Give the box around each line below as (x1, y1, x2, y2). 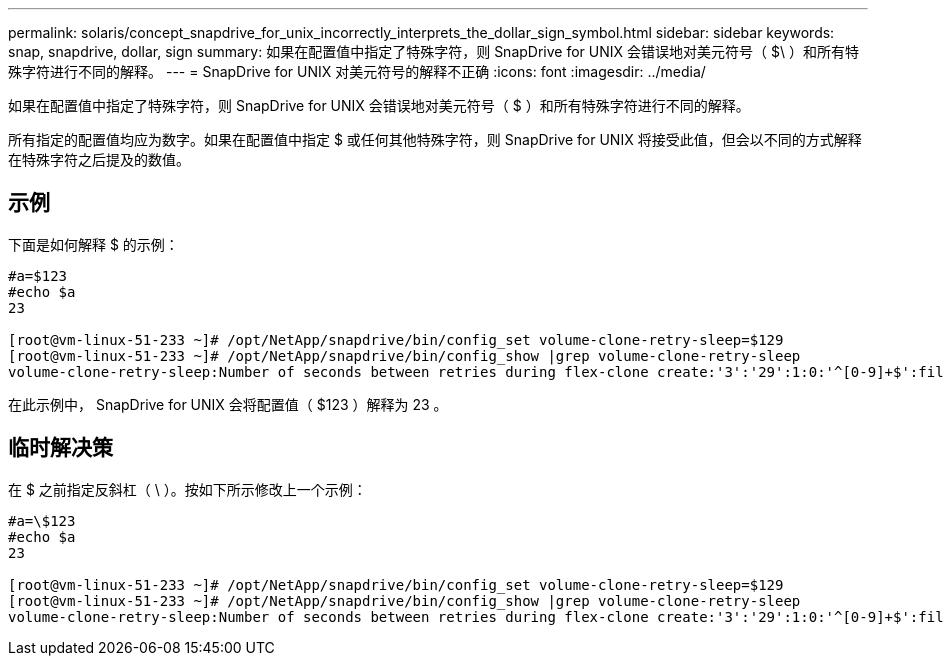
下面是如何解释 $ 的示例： (8, 235, 179, 253)
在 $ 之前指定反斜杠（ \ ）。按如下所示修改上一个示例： (8, 480, 367, 498)
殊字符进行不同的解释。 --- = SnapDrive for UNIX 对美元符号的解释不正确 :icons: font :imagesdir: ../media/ (8, 63, 706, 80)
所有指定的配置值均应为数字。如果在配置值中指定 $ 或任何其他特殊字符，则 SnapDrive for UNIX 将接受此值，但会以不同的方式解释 (8, 131, 862, 148)
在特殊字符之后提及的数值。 (8, 151, 190, 168)
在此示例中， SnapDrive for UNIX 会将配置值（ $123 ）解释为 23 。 (8, 395, 448, 413)
